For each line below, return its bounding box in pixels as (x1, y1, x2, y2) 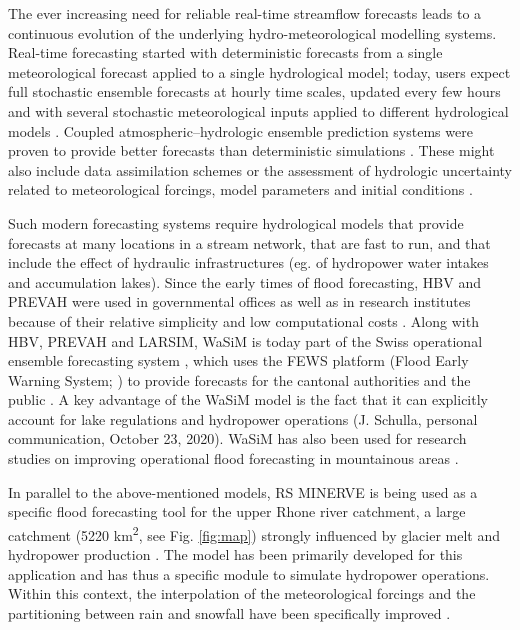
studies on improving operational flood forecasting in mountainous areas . (8, 448, 459, 469)
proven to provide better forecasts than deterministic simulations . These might (8, 140, 495, 161)
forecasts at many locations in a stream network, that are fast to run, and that (8, 232, 491, 253)
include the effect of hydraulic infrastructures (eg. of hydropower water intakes (8, 252, 489, 273)
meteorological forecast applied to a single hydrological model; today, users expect (8, 61, 511, 82)
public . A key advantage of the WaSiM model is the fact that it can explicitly (8, 389, 488, 410)
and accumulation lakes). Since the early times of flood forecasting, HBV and (8, 271, 482, 292)
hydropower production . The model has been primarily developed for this (8, 544, 463, 565)
